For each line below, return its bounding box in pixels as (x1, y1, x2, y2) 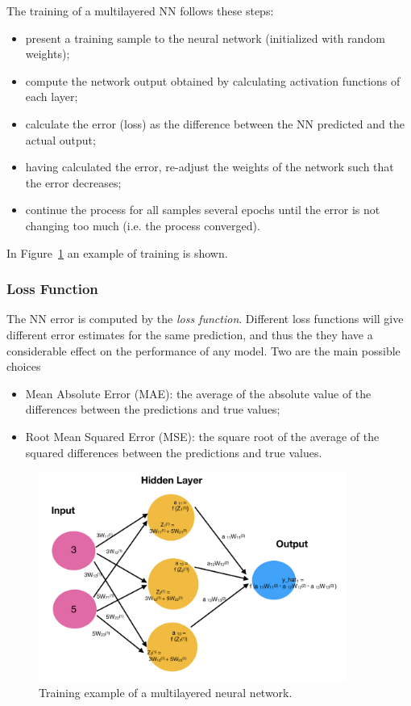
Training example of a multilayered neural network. (39, 684, 293, 701)
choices (6, 358, 41, 375)
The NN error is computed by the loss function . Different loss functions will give (6, 310, 404, 327)
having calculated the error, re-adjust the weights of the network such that (25, 158, 394, 175)
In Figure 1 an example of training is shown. (6, 244, 228, 261)
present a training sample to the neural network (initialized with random (25, 29, 385, 46)
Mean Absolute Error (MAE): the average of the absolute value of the (25, 385, 372, 401)
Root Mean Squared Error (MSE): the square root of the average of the (25, 427, 380, 444)
